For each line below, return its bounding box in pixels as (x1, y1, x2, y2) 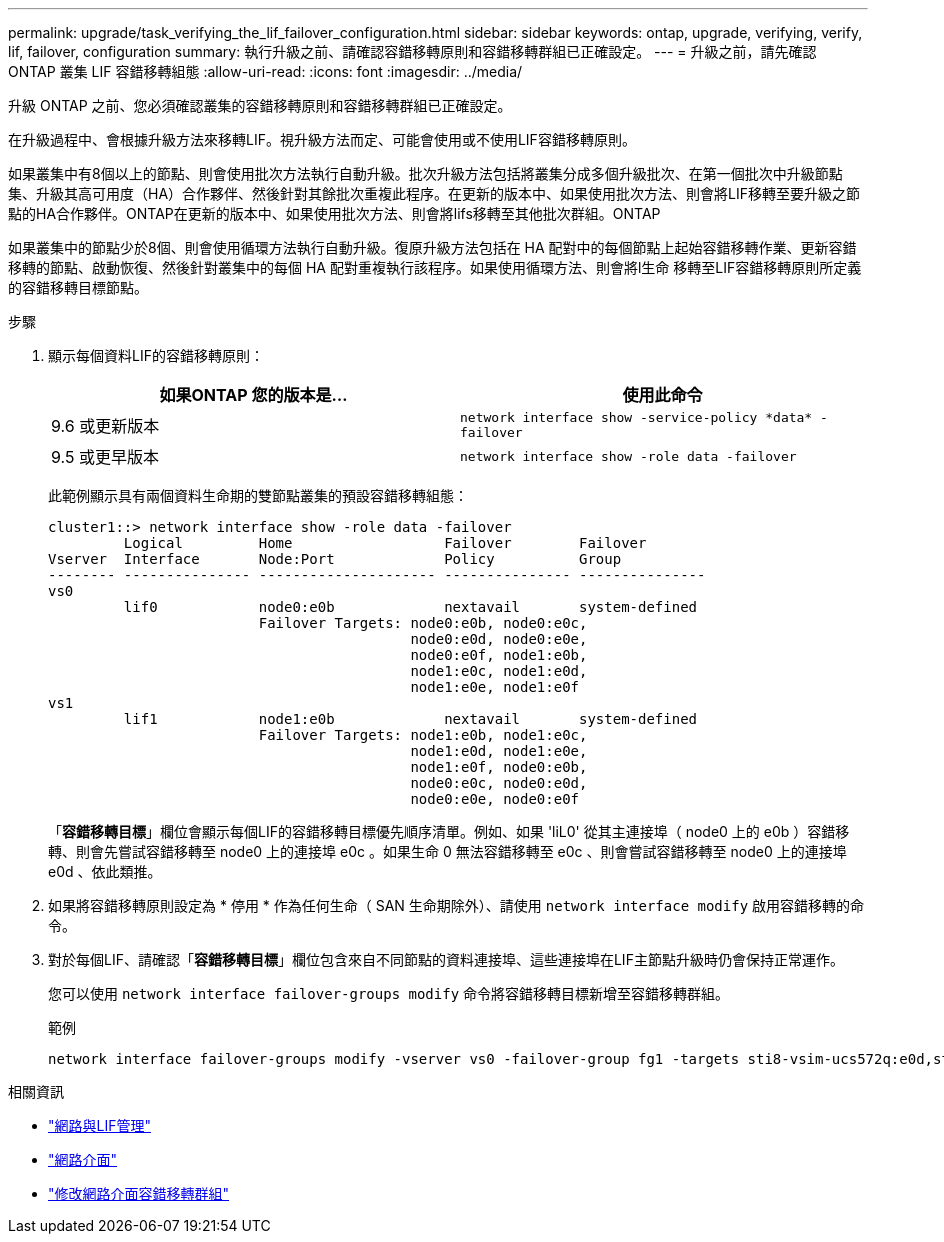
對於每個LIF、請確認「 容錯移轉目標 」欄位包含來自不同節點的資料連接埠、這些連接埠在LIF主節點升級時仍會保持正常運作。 (48, 951, 844, 968)
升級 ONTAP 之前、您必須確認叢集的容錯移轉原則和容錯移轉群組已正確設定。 (8, 97, 512, 114)
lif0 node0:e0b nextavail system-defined (123, 599, 698, 615)
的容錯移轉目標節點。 (8, 279, 148, 296)
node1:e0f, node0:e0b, (410, 759, 588, 775)
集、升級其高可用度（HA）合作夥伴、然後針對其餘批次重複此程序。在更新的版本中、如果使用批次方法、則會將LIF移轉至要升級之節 (8, 185, 861, 202)
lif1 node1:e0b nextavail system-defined (123, 711, 698, 727)
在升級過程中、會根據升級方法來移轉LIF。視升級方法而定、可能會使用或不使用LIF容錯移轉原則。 (8, 131, 636, 148)
